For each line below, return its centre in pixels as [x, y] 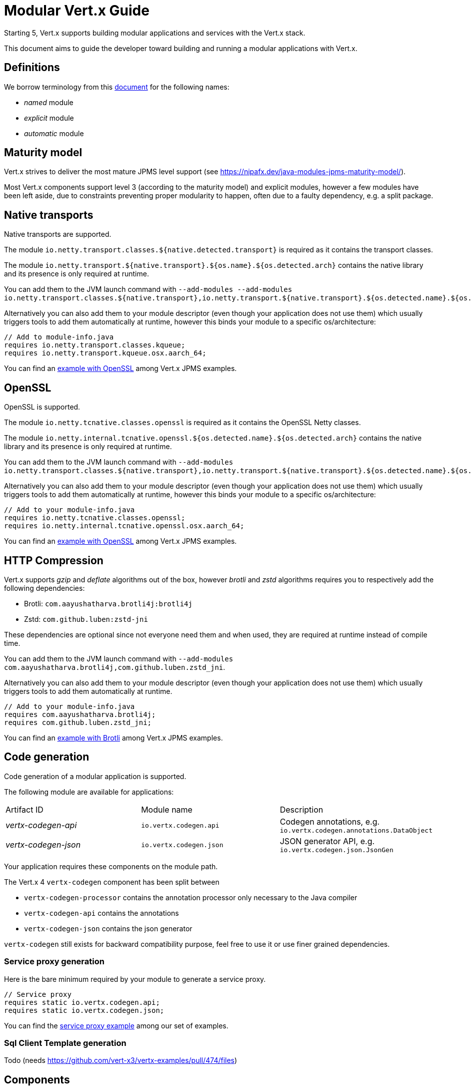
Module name [167, 809]
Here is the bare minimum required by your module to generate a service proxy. [135, 979]
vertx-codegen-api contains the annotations [101, 913]
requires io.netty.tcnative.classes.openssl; [95, 518]
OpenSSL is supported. [42, 407]
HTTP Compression [54, 560]
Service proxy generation [54, 962]
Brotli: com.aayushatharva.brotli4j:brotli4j [108, 603]
